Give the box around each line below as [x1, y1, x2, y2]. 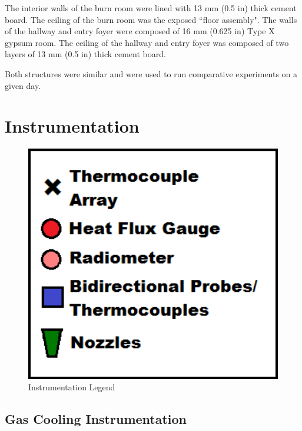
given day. [5, 79, 41, 91]
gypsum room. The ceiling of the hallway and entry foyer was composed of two [5, 36, 289, 48]
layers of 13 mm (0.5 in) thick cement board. [5, 48, 166, 60]
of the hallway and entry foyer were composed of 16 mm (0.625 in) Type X [5, 25, 275, 37]
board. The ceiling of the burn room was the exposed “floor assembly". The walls [5, 13, 297, 25]
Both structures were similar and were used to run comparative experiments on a [5, 67, 298, 80]
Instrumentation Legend [28, 381, 115, 393]
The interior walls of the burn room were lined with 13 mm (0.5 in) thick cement [5, 2, 297, 14]
